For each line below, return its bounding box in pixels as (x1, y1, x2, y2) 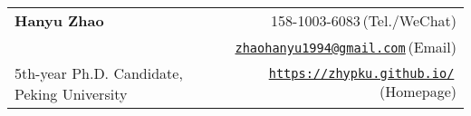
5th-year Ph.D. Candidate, (14, 63, 183, 83)
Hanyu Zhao (14, 10, 104, 31)
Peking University (14, 83, 128, 104)
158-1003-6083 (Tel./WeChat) (271, 10, 457, 31)
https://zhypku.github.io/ (268, 65, 455, 81)
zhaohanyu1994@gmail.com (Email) (235, 36, 457, 57)
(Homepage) (380, 80, 457, 101)
